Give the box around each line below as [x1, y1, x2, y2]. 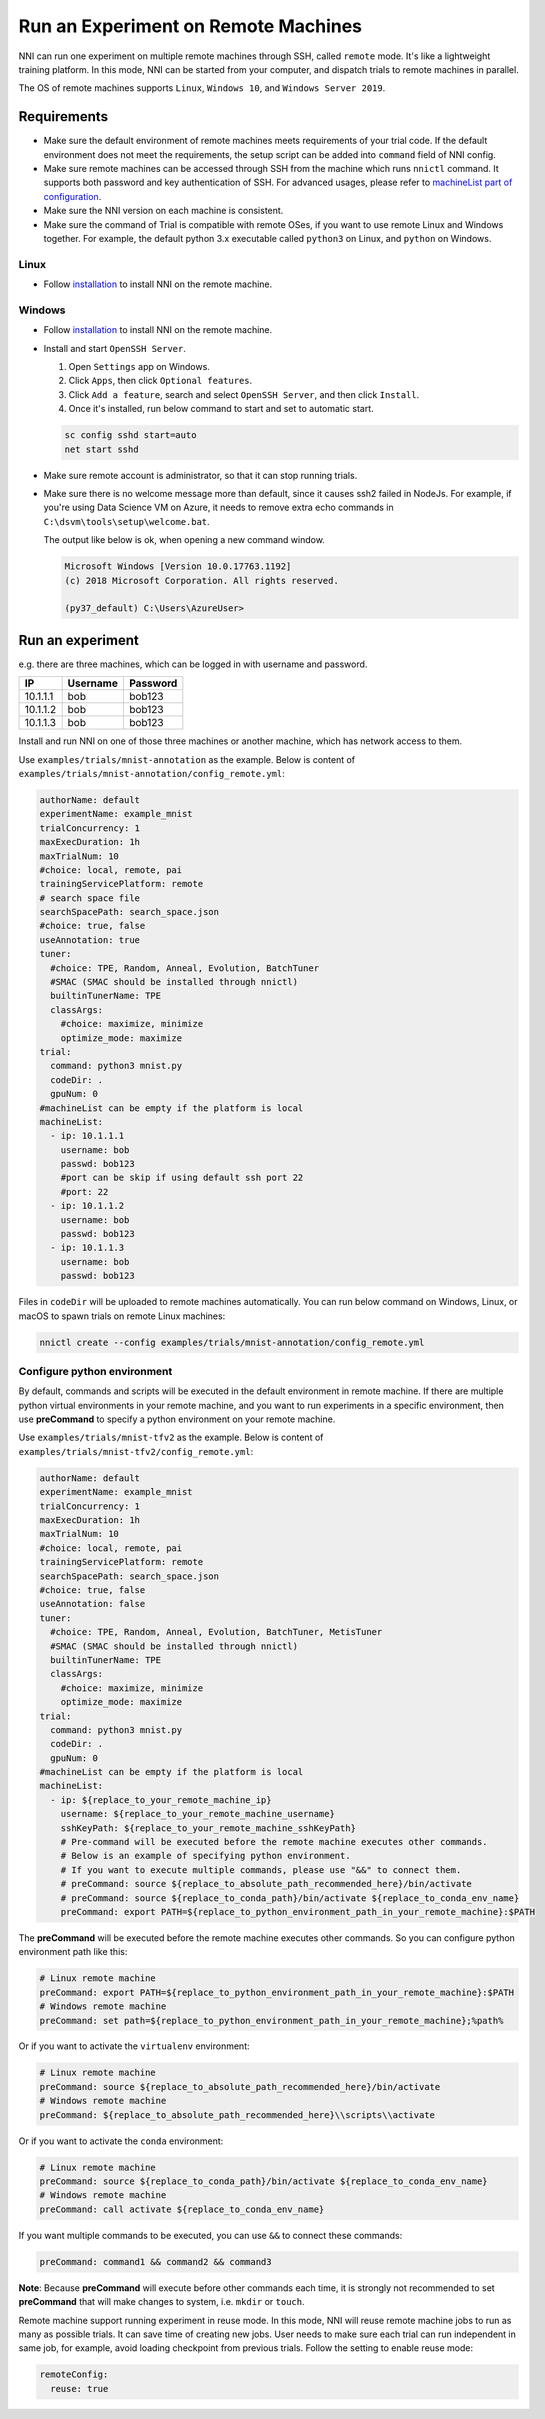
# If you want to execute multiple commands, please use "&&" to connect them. [60, 1864, 462, 1875]
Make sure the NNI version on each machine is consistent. [43, 205, 284, 217]
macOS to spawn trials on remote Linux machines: [18, 1310, 226, 1322]
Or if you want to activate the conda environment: [18, 2135, 224, 2147]
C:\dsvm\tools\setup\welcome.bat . [43, 515, 210, 527]
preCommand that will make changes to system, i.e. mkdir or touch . [18, 2296, 305, 2308]
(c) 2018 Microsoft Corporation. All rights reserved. [64, 575, 339, 586]
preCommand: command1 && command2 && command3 [39, 2256, 272, 2267]
